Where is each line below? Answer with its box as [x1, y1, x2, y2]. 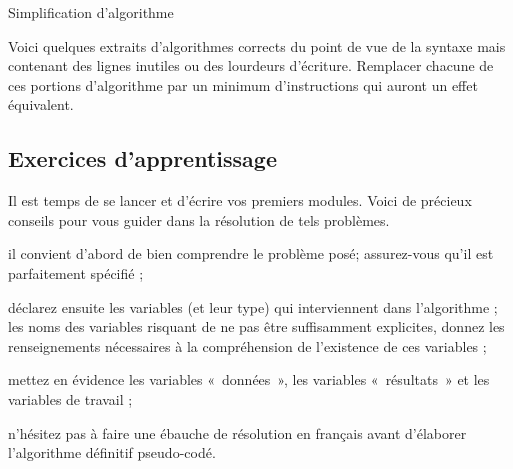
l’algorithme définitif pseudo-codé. [8, 442, 216, 463]
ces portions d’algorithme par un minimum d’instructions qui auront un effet [8, 74, 478, 95]
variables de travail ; [8, 388, 133, 409]
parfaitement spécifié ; [8, 262, 144, 283]
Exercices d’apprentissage [8, 143, 277, 174]
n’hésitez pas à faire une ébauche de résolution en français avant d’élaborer [8, 422, 467, 443]
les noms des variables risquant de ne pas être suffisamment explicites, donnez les [8, 316, 505, 337]
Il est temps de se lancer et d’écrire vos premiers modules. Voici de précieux [8, 190, 472, 211]
